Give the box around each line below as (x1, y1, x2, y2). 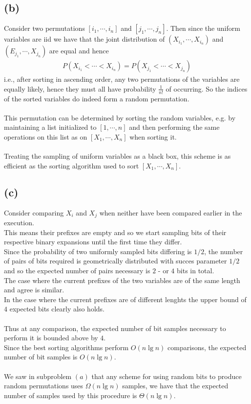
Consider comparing (4, 207, 64, 217)
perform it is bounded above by (4, 333, 98, 343)
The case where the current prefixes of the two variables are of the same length (4, 275, 240, 285)
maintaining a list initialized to (4, 122, 97, 132)
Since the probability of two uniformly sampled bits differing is (4, 246, 192, 256)
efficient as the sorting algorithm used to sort (4, 160, 139, 170)
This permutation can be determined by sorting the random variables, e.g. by (4, 112, 236, 122)
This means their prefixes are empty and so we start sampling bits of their (4, 227, 227, 237)
